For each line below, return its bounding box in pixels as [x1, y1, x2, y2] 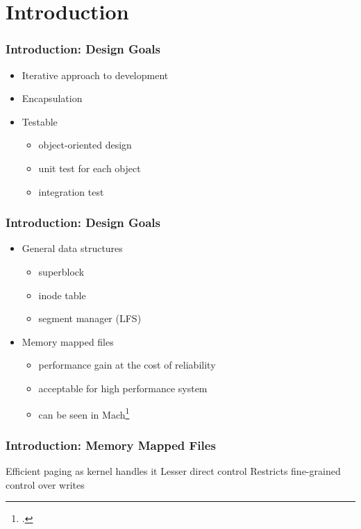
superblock [38, 264, 85, 278]
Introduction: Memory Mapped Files [6, 436, 216, 453]
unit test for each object [38, 160, 141, 175]
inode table [38, 287, 86, 302]
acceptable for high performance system [38, 380, 208, 395]
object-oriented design [38, 137, 132, 152]
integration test [38, 184, 104, 199]
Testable [22, 114, 58, 128]
